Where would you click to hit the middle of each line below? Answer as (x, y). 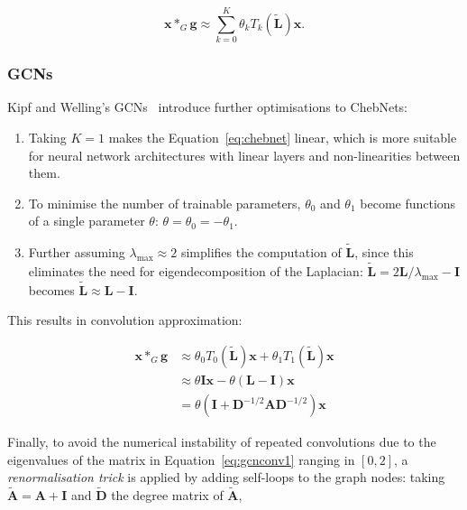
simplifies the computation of (261, 252)
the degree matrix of (167, 495)
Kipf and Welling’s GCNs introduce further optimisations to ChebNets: (207, 107)
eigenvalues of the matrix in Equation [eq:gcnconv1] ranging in (181, 459)
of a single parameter (87, 221)
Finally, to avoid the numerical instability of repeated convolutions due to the (222, 442)
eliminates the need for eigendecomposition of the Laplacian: (196, 270)
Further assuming (77, 252)
